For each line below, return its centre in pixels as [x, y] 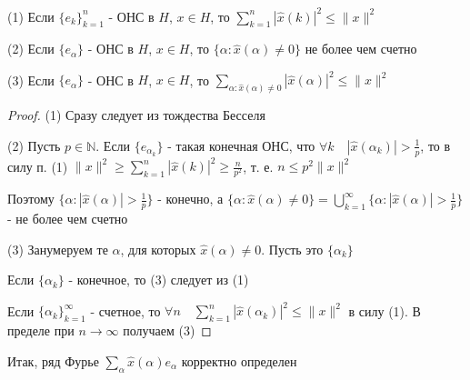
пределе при [41, 330]
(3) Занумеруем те [58, 249]
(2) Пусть [34, 145]
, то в [435, 145]
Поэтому [31, 199]
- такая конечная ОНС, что [241, 145]
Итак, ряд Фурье [53, 360]
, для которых [158, 249]
